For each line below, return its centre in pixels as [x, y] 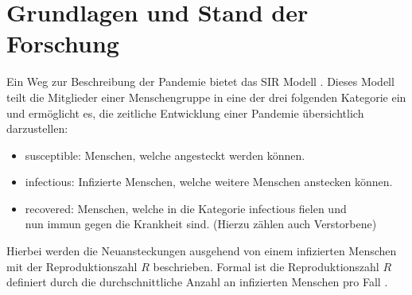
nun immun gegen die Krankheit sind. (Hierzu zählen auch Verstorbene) [201, 224]
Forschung [63, 43]
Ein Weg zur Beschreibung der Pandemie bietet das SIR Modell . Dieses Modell [200, 82]
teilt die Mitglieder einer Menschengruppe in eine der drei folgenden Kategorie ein [206, 97]
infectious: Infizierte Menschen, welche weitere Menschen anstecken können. [209, 182]
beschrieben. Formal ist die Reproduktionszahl [266, 266]
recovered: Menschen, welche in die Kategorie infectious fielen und [186, 208]
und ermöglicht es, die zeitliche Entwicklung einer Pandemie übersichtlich [185, 113]
